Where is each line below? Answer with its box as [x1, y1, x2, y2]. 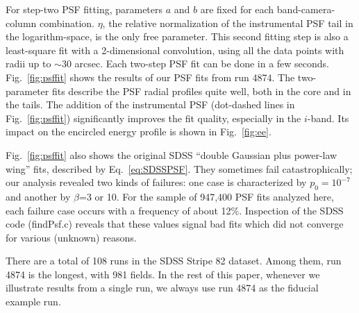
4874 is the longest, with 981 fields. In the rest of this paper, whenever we [6, 267, 320, 281]
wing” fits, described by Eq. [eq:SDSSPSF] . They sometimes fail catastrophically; [6, 161, 353, 176]
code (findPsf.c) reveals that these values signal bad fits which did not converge [6, 217, 344, 231]
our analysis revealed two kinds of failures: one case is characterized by [6, 175, 307, 189]
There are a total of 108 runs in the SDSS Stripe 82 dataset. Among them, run [6, 253, 342, 268]
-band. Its [307, 110, 349, 125]
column [6, 15, 37, 30]
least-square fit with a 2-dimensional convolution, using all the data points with [6, 42, 344, 57]
